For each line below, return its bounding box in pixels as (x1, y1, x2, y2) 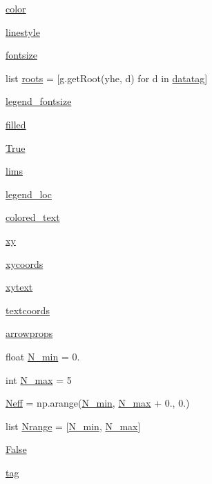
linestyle (6, 24, 40, 39)
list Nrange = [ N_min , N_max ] (6, 418, 141, 433)
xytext (6, 280, 33, 294)
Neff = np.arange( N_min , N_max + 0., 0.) (6, 396, 190, 410)
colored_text (6, 210, 60, 224)
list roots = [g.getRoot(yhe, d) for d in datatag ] (6, 70, 208, 85)
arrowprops (6, 326, 53, 340)
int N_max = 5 (6, 372, 72, 387)
